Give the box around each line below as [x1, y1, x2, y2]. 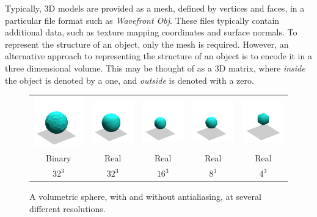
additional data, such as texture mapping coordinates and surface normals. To [5, 26, 297, 39]
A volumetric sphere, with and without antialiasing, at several [29, 190, 261, 203]
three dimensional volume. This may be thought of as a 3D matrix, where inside [5, 61, 305, 74]
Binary [46, 152, 71, 164]
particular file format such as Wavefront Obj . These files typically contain [5, 13, 280, 26]
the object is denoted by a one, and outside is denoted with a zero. [5, 73, 254, 86]
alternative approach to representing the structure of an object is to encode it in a [5, 50, 312, 62]
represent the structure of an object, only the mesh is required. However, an [5, 37, 289, 50]
